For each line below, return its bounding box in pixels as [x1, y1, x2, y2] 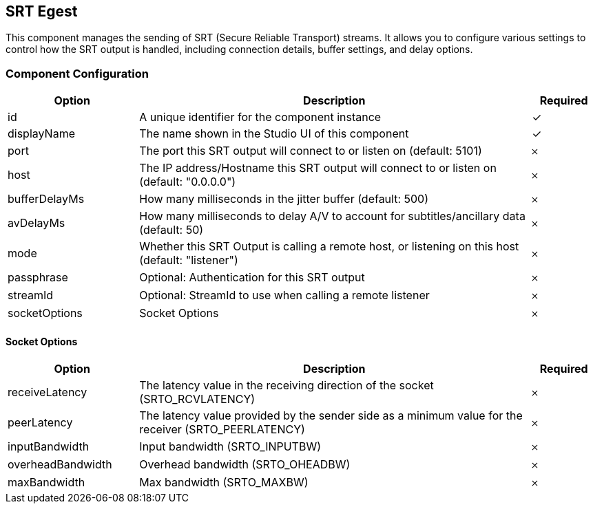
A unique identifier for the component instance [139, 110, 382, 124]
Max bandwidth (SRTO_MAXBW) [139, 475, 309, 490]
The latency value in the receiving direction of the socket [139, 378, 434, 393]
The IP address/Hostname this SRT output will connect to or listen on [139, 161, 497, 175]
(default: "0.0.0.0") [139, 175, 236, 189]
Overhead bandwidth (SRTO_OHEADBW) [139, 457, 351, 472]
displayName [8, 127, 75, 141]
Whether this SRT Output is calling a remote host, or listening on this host [139, 239, 519, 254]
